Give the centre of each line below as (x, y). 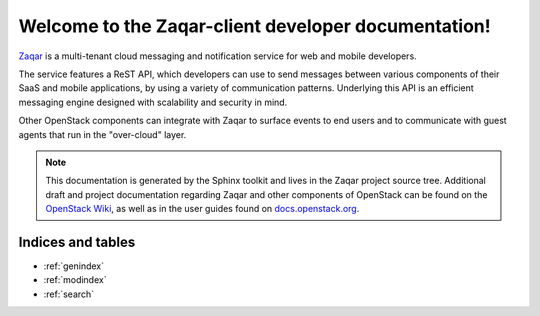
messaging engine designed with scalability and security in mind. (153, 102)
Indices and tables (77, 241)
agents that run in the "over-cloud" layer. (102, 134)
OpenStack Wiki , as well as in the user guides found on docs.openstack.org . (202, 209)
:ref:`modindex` (75, 280)
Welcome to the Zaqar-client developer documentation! (255, 26)
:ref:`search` (69, 294)
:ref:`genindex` (74, 266)
